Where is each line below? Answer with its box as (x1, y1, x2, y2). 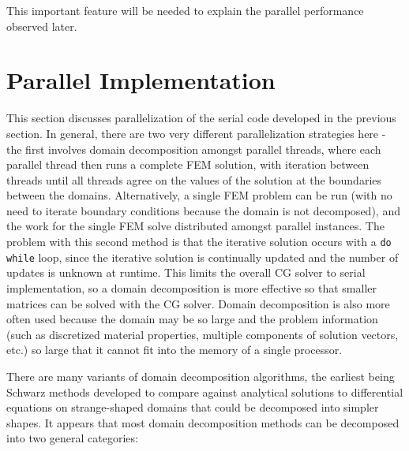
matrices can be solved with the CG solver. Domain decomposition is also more (6, 295, 390, 311)
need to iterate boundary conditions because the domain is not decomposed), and (6, 202, 400, 218)
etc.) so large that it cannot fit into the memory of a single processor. (6, 341, 343, 358)
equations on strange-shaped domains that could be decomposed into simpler (6, 399, 379, 416)
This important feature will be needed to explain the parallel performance (6, 2, 364, 18)
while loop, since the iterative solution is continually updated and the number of (6, 248, 399, 265)
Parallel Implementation (6, 64, 276, 96)
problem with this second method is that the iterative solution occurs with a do (6, 233, 392, 250)
